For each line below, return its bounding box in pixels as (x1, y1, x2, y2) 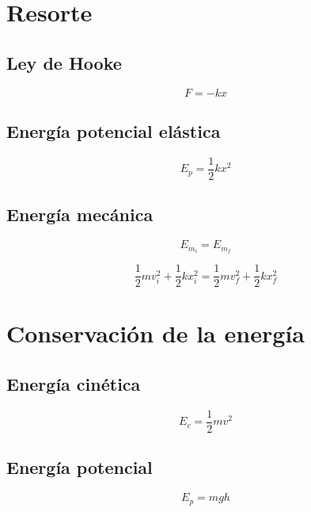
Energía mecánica (6, 202, 154, 227)
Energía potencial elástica (6, 118, 221, 143)
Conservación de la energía (6, 317, 305, 350)
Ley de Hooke (6, 50, 122, 75)
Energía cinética (6, 371, 141, 395)
